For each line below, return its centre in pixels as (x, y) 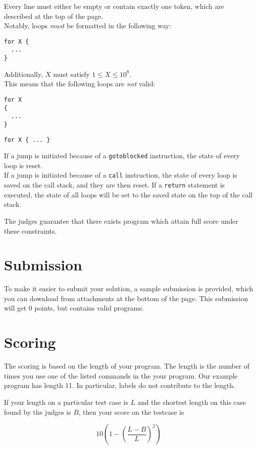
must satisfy (72, 74)
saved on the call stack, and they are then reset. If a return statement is (114, 185)
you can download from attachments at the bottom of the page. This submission (126, 298)
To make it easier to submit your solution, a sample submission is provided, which (129, 289)
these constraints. (30, 230)
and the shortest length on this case (192, 402)
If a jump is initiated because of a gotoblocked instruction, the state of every (122, 156)
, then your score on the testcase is (131, 412)
